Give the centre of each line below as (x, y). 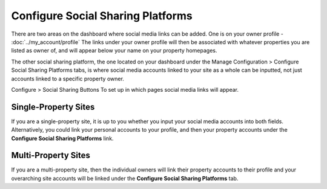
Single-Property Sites (53, 107)
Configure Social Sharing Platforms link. (62, 138)
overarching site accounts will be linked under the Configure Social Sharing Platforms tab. (125, 178)
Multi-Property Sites (51, 155)
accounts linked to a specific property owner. (68, 78)
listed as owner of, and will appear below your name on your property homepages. (114, 51)
